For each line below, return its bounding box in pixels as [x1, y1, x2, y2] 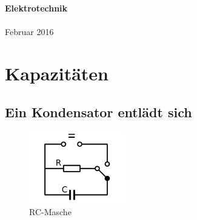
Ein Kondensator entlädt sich [5, 102, 192, 121]
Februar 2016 [5, 25, 54, 38]
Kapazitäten [5, 60, 109, 85]
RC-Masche [29, 205, 72, 218]
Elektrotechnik [5, 2, 68, 14]
